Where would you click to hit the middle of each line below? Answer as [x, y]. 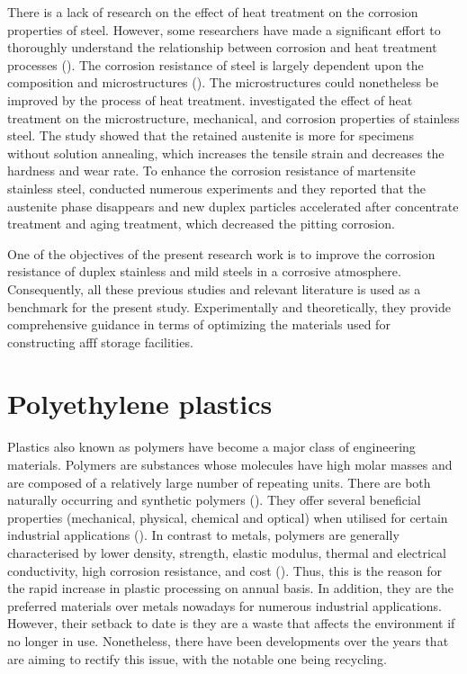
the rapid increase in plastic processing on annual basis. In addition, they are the [231, 588]
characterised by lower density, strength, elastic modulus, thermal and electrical [227, 552]
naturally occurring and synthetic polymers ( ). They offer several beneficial [214, 500]
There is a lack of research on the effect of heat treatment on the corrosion [213, 12]
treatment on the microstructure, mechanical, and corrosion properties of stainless [233, 117]
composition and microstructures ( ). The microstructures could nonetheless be [223, 82]
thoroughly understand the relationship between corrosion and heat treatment [222, 47]
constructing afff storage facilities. [100, 341]
